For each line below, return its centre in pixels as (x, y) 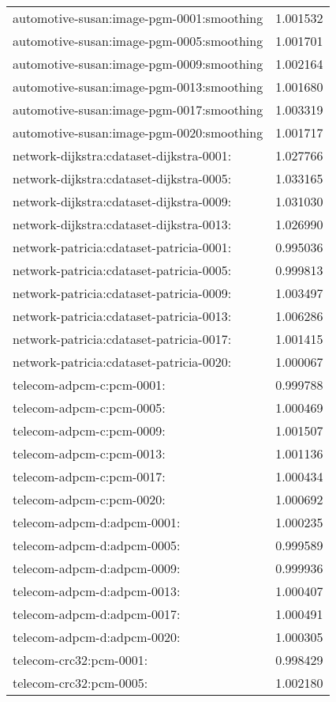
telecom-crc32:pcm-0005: (80, 683)
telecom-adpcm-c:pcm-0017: (89, 476)
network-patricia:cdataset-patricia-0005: (122, 270)
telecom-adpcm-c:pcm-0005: (89, 408)
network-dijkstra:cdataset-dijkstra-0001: (122, 155)
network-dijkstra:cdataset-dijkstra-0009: (122, 201)
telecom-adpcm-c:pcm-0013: (89, 453)
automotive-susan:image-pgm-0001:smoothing (138, 18)
